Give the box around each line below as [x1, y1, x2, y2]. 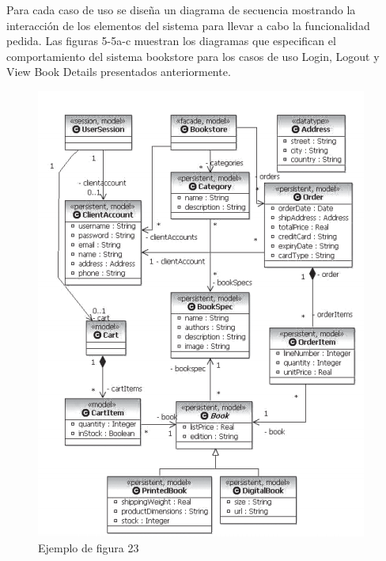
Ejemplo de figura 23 [38, 539, 139, 555]
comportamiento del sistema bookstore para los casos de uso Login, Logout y [6, 47, 380, 64]
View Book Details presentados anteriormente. [6, 63, 231, 80]
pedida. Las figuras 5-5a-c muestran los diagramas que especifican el [6, 32, 336, 49]
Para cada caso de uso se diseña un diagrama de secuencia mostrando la [6, 2, 356, 17]
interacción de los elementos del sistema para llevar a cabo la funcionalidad [6, 17, 370, 33]
